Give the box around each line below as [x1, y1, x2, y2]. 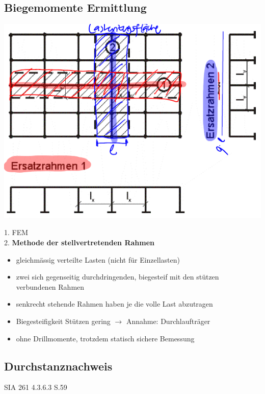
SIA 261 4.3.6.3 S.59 [4, 382, 67, 392]
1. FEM [4, 227, 29, 238]
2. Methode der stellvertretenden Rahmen [4, 237, 155, 247]
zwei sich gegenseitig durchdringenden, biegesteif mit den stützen [16, 271, 219, 282]
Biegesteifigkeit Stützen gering [16, 315, 111, 326]
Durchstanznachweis [4, 358, 113, 374]
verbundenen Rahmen [16, 281, 85, 292]
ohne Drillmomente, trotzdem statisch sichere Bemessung [16, 333, 195, 343]
